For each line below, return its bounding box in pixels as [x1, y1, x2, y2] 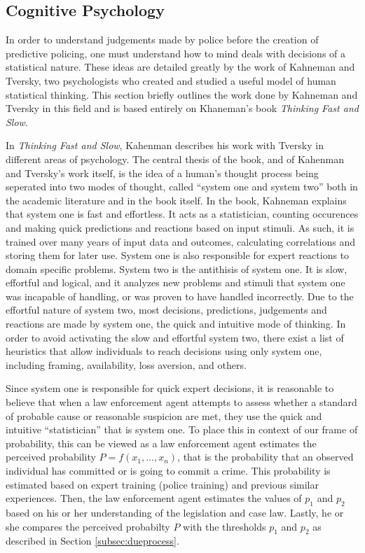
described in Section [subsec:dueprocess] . [6, 533, 179, 548]
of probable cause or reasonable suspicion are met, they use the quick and [6, 408, 322, 423]
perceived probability [6, 449, 96, 464]
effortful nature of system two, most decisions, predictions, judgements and [6, 302, 327, 317]
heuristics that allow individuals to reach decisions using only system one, [6, 344, 322, 358]
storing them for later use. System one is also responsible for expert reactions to [6, 248, 350, 262]
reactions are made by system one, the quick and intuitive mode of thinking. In [6, 316, 346, 331]
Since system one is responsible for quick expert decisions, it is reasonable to [6, 381, 334, 395]
